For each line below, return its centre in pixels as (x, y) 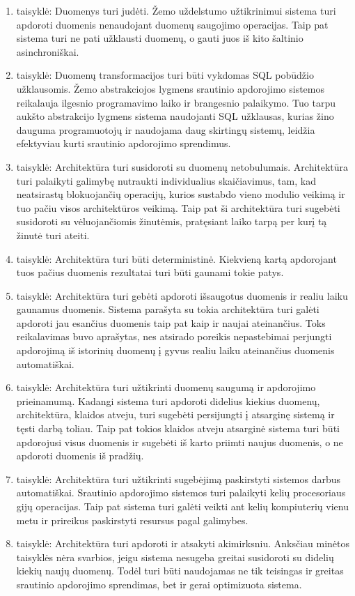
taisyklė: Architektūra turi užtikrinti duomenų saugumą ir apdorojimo (166, 387)
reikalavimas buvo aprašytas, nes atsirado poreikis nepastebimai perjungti (174, 336)
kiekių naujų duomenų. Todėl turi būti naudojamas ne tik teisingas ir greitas (180, 571)
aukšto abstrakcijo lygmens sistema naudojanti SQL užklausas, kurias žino (175, 116)
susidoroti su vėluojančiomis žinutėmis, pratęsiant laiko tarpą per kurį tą (172, 221)
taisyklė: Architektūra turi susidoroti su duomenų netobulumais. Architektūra (182, 166)
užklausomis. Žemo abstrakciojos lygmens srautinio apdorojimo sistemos (170, 88)
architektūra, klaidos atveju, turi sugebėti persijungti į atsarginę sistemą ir (175, 414)
